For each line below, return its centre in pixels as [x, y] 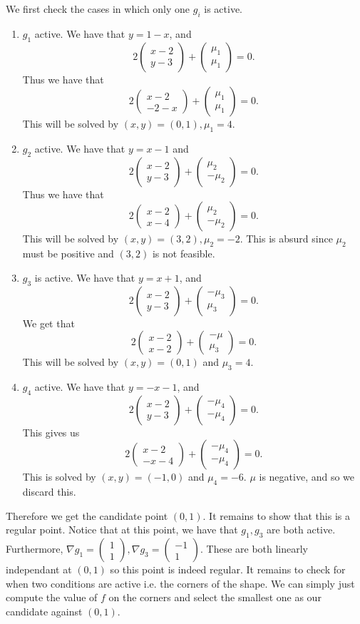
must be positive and [68, 254]
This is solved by [59, 477]
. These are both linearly [254, 549]
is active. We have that [85, 277]
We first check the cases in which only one [98, 9]
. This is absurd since [286, 239]
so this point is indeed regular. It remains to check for [228, 569]
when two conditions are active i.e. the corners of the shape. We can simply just [180, 583]
